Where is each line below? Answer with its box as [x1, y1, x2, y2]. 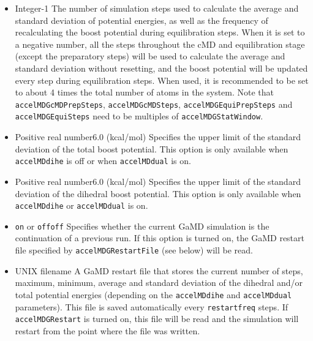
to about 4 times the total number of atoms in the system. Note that [15, 86, 274, 99]
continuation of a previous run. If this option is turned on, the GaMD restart [15, 231, 304, 244]
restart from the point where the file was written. [15, 324, 200, 337]
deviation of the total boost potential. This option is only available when [15, 142, 288, 155]
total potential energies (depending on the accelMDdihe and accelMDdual [15, 288, 292, 301]
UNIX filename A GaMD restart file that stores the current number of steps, [15, 264, 303, 277]
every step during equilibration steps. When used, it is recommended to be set [15, 73, 309, 86]
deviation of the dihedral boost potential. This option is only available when [15, 187, 301, 200]
